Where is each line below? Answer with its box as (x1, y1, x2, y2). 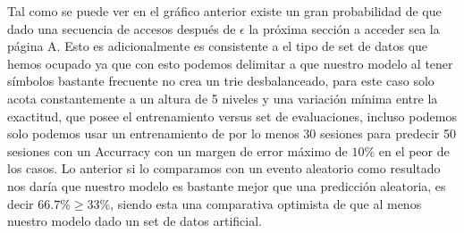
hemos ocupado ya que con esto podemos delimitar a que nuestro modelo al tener (7, 54, 453, 72)
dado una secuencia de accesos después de (7, 19, 236, 37)
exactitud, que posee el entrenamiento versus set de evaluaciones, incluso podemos (7, 106, 458, 125)
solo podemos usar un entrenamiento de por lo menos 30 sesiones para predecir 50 (7, 124, 457, 143)
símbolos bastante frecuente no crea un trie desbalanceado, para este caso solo (7, 71, 434, 90)
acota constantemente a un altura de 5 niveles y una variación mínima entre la (7, 88, 438, 107)
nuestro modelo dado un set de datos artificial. (7, 212, 262, 230)
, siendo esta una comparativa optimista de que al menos (110, 194, 422, 212)
